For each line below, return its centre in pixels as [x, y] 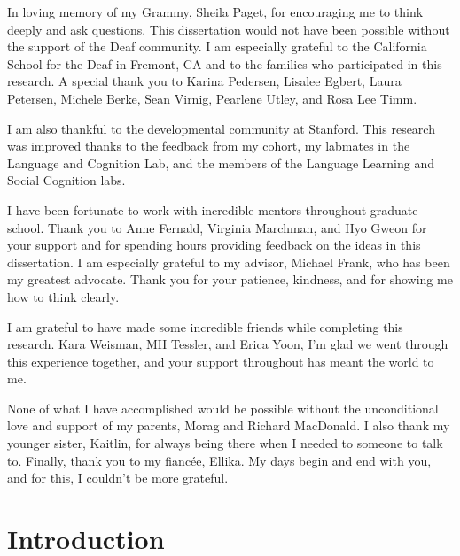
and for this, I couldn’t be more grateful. [118, 478]
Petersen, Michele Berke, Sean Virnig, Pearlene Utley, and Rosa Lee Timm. [212, 98]
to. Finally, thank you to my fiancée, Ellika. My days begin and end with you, [219, 460]
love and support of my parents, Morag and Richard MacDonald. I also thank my [229, 425]
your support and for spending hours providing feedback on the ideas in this [214, 245]
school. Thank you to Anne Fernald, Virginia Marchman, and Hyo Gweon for [217, 227]
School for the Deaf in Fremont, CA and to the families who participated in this [225, 63]
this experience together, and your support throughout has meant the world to [221, 361]
